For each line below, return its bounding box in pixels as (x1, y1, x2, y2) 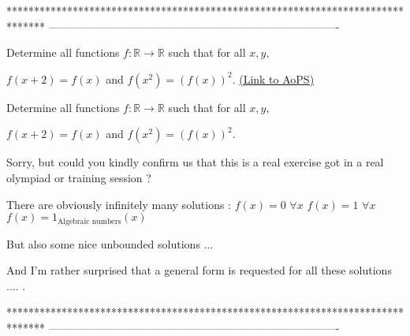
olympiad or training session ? (6, 169, 151, 185)
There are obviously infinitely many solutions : (6, 196, 231, 212)
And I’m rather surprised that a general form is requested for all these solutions (6, 262, 392, 278)
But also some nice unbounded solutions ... (6, 235, 214, 252)
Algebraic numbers (58, 217, 121, 226)
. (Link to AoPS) (232, 70, 315, 87)
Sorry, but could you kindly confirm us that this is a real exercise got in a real (6, 154, 384, 170)
